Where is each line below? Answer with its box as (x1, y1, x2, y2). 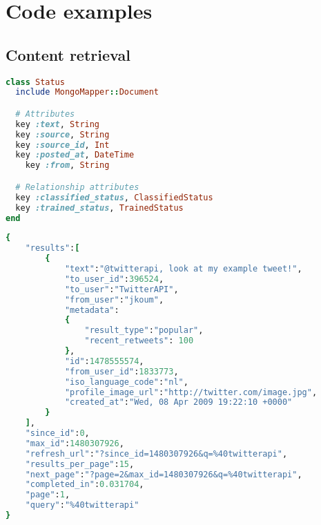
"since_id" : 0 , (25, 428, 90, 439)
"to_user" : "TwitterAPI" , (64, 284, 179, 294)
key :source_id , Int (15, 140, 110, 150)
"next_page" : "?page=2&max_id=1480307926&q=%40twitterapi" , (25, 469, 302, 479)
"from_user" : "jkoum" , (64, 294, 164, 305)
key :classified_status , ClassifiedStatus (15, 192, 213, 202)
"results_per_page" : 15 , (25, 459, 135, 469)
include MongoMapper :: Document (15, 87, 159, 97)
